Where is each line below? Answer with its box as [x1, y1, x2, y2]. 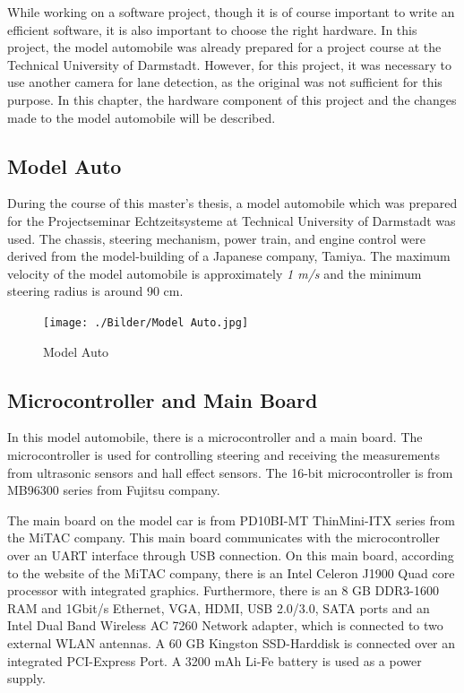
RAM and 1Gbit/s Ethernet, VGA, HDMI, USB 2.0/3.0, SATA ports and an [7, 598, 430, 617]
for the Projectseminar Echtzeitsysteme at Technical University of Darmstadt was [7, 211, 456, 230]
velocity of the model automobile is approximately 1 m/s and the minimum [7, 264, 422, 282]
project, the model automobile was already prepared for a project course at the [7, 38, 442, 56]
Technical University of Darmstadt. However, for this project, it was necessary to [7, 55, 451, 74]
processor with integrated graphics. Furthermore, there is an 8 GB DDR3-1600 [7, 581, 439, 600]
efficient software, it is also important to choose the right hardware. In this [7, 20, 417, 39]
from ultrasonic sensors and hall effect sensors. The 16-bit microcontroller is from [7, 463, 453, 481]
